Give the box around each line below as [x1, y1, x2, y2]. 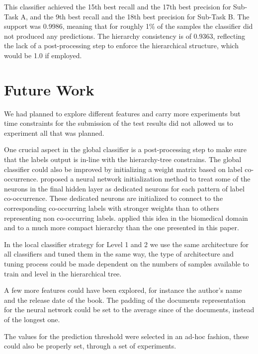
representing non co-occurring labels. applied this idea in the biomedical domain [4, 212, 248, 223]
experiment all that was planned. [4, 127, 104, 138]
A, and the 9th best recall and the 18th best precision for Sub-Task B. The [20, 11, 250, 21]
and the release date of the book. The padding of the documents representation [4, 294, 246, 305]
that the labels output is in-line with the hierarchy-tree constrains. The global [4, 154, 242, 165]
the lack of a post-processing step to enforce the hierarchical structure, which [4, 40, 239, 51]
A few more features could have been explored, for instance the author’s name [4, 285, 242, 295]
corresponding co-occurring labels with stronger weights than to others [4, 203, 219, 213]
